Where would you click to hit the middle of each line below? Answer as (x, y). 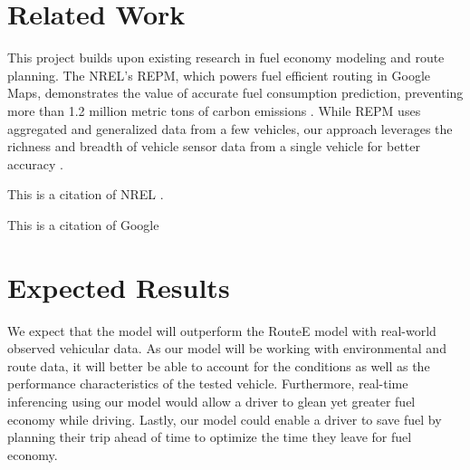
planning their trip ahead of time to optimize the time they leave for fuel (210, 437)
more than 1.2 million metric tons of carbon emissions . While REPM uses (214, 110)
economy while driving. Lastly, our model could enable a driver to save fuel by (225, 419)
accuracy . (35, 163)
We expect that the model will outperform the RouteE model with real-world (222, 330)
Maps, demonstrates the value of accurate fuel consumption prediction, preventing (235, 93)
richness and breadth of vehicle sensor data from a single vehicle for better (214, 146)
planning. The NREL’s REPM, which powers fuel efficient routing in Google (219, 75)
